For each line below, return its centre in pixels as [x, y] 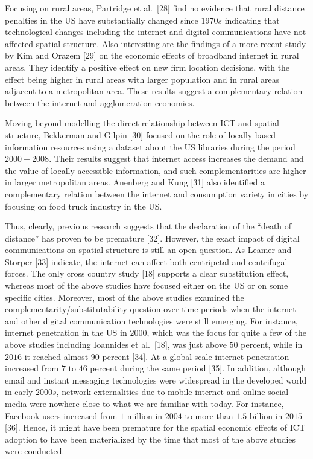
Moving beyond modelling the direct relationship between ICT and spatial [142, 123]
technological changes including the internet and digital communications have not [156, 32]
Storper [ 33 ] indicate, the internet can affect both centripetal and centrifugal [146, 261]
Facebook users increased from [61, 415]
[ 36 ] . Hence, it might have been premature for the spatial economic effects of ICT [155, 427]
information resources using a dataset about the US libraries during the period [150, 146]
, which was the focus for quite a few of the [227, 332]
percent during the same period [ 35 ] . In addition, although [198, 368]
